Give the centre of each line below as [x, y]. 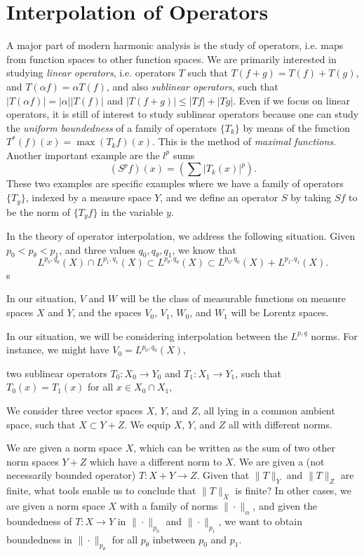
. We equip [148, 424]
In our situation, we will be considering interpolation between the [147, 335]
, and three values [97, 249]
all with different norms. [281, 424]
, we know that [204, 249]
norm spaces [33, 461]
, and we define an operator [219, 197]
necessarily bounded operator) [71, 475]
